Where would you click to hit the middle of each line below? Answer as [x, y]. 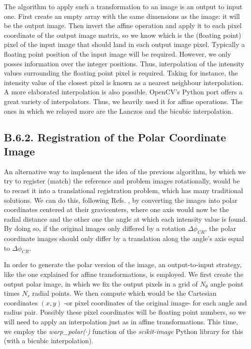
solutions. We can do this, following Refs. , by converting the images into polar [121, 200]
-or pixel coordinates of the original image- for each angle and [155, 302]
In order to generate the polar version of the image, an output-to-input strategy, [123, 265]
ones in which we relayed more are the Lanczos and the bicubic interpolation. [118, 111]
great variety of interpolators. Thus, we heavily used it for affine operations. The [123, 101]
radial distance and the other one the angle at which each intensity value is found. [126, 219]
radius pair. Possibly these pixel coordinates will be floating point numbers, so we [125, 312]
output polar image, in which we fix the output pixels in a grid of [101, 283]
